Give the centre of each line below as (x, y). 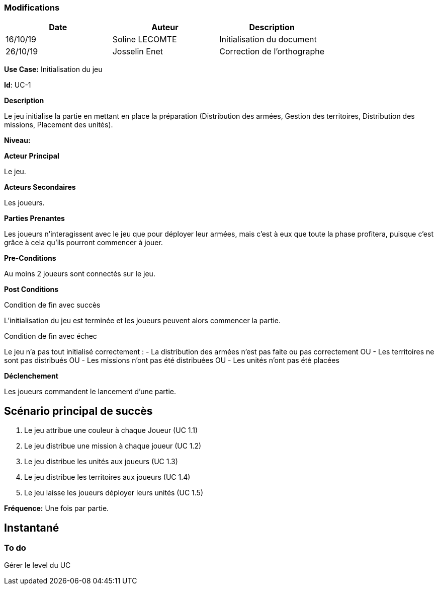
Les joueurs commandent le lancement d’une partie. (90, 392)
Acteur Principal (32, 156)
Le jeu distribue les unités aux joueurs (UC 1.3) (101, 462)
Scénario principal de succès (78, 411)
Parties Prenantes (34, 218)
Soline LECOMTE (145, 40)
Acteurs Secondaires (40, 187)
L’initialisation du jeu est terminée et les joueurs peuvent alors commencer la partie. (143, 321)
